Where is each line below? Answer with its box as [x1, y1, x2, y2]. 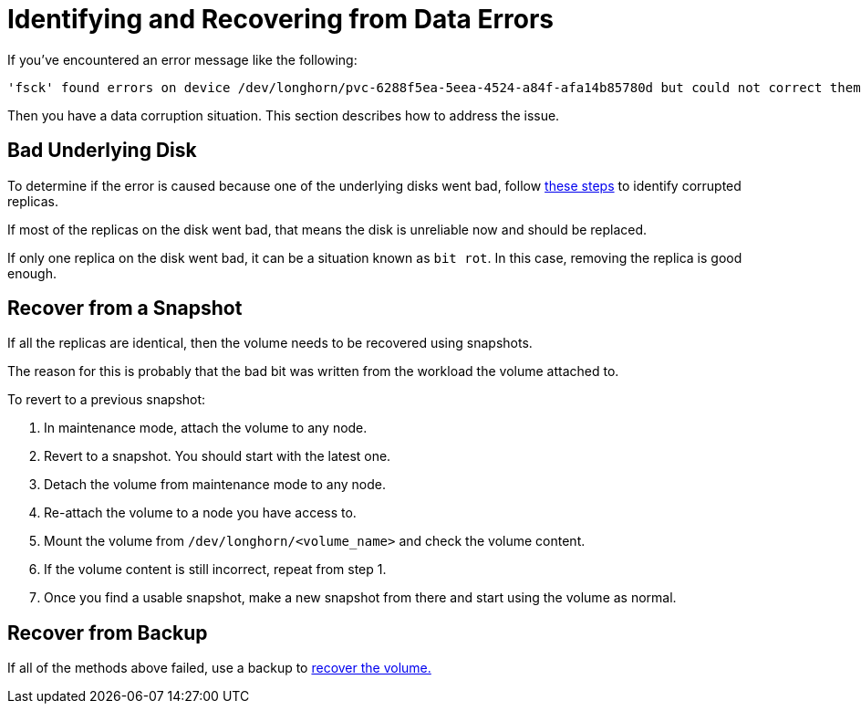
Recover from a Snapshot [7, 297, 243, 320]
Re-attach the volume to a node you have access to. [44, 505, 357, 521]
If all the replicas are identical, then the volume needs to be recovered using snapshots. [7, 335, 533, 351]
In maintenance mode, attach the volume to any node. [44, 420, 368, 436]
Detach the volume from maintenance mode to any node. [44, 476, 386, 493]
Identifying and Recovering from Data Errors [7, 4, 555, 35]
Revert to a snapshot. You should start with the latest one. [44, 448, 391, 465]
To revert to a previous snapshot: [7, 392, 206, 408]
